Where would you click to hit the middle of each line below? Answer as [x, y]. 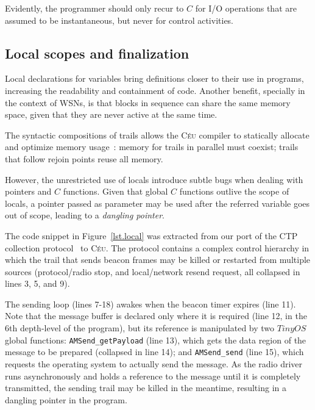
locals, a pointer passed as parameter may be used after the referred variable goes [157, 203]
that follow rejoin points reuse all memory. [84, 158]
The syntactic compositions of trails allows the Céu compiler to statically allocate [157, 135]
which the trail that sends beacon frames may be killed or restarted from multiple [158, 260]
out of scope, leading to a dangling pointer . [85, 215]
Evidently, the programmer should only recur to [94, 8]
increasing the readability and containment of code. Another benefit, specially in [155, 90]
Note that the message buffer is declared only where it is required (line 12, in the [156, 316]
